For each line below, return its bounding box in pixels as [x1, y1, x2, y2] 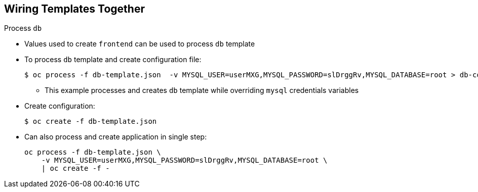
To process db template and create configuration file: [24, 55, 202, 64]
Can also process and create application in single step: [24, 132, 207, 141]
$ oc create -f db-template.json [24, 117, 157, 126]
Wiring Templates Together [4, 3, 145, 15]
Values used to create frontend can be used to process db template [24, 39, 255, 49]
